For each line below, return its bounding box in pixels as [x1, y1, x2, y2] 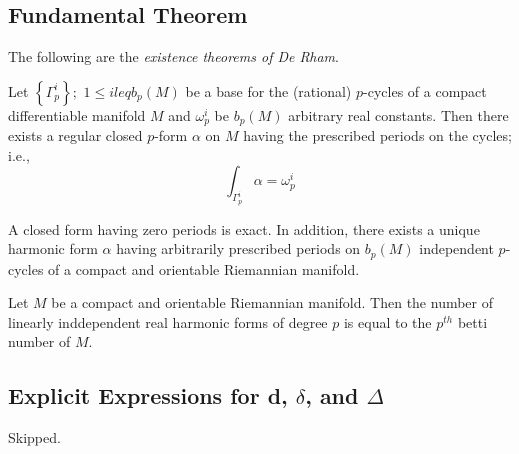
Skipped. [8, 427, 61, 448]
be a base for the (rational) [185, 80, 352, 101]
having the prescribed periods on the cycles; [243, 125, 512, 146]
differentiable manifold [8, 104, 146, 125]
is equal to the [343, 311, 432, 332]
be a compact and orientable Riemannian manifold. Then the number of [51, 292, 494, 313]
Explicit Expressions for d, [8, 380, 288, 411]
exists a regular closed [8, 125, 143, 146]
